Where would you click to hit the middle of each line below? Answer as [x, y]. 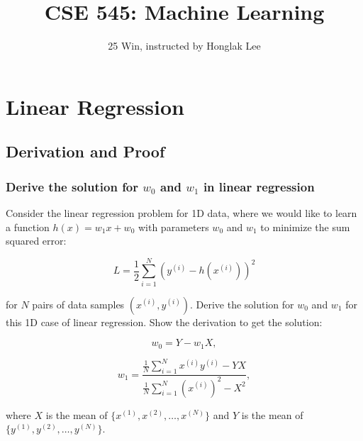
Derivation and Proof [85, 151]
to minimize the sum [305, 227]
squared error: [36, 241]
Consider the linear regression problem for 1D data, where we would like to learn [181, 212]
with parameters [173, 227]
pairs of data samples [78, 304]
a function [28, 227]
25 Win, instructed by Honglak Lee [184, 46]
